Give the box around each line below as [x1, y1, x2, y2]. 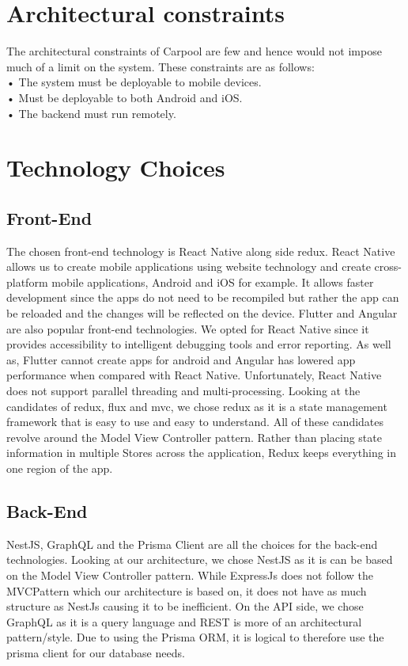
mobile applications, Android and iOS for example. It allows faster [51, 273, 374, 290]
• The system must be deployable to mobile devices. [6, 74, 262, 90]
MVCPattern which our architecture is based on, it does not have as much [6, 582, 367, 599]
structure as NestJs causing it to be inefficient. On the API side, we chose [6, 598, 364, 615]
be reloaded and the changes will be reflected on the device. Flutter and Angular [6, 305, 398, 322]
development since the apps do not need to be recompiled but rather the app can [6, 289, 399, 306]
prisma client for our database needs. [6, 644, 185, 660]
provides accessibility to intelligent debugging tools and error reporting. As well [6, 336, 391, 352]
